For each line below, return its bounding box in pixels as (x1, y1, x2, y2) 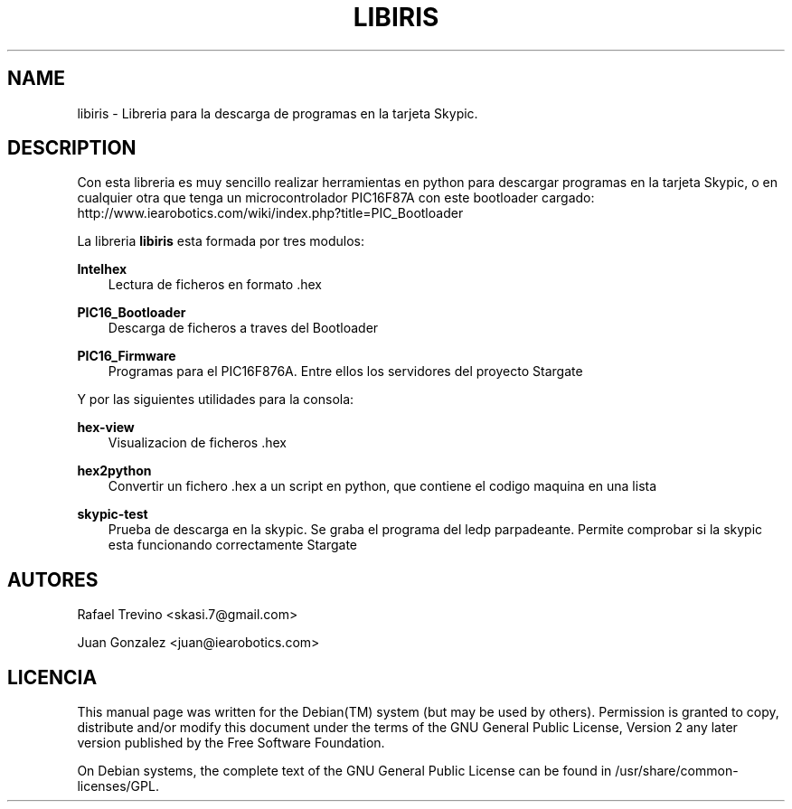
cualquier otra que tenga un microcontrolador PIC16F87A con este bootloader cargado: (77, 190, 595, 206)
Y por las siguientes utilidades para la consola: (77, 391, 354, 408)
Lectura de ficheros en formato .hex (108, 277, 322, 293)
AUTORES (7, 568, 99, 591)
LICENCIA (7, 665, 98, 689)
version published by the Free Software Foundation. (77, 735, 385, 751)
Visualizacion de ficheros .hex (108, 435, 287, 451)
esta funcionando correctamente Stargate (108, 537, 358, 553)
